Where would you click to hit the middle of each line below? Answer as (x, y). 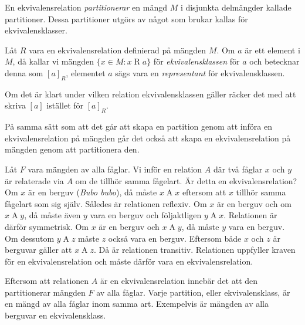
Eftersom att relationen (47, 281)
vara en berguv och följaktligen (146, 215)
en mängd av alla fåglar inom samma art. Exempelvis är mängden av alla (137, 304)
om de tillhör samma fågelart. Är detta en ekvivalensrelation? (186, 180)
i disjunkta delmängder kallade (236, 7)
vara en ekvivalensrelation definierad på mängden (118, 50)
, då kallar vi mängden (53, 61)
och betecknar (274, 61)
